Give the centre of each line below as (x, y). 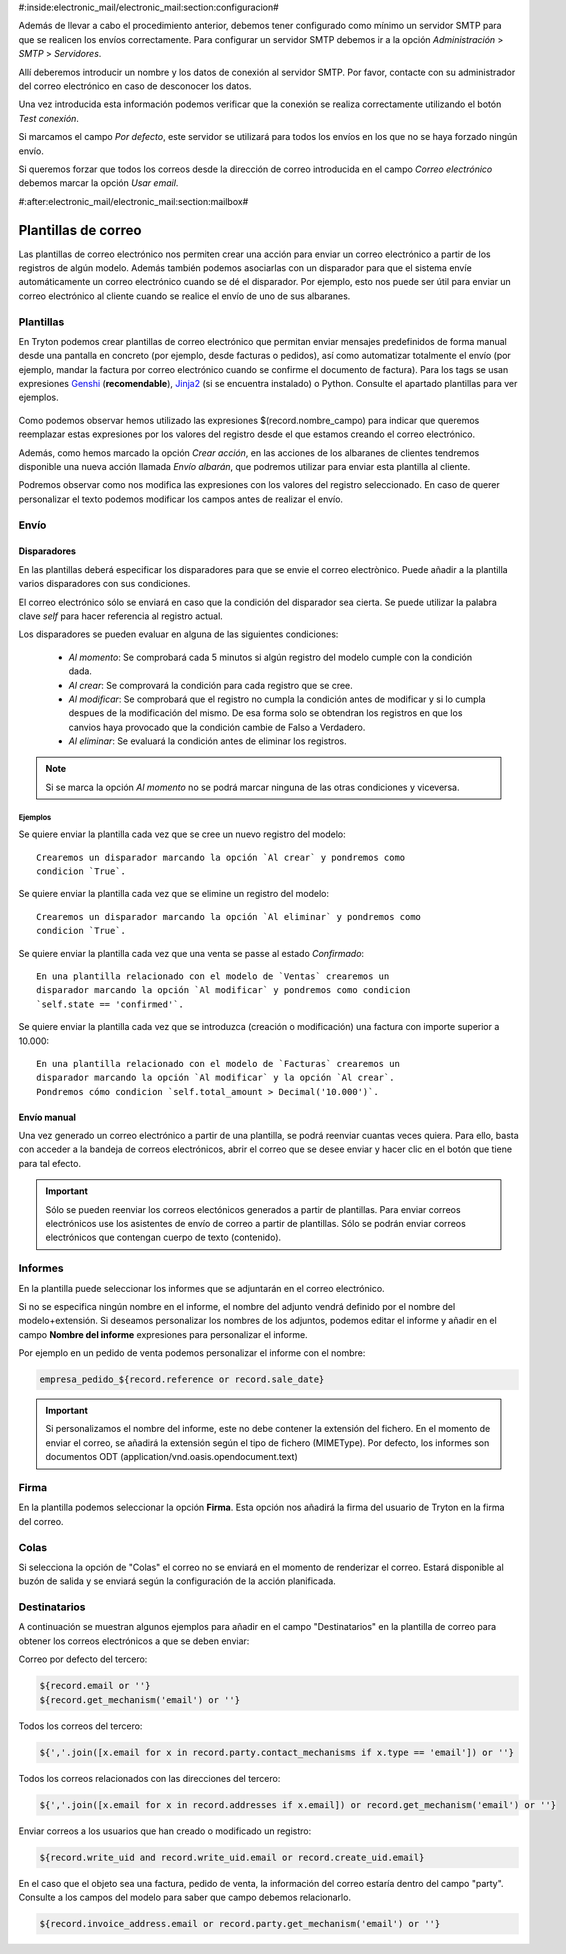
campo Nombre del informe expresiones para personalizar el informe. (163, 1334)
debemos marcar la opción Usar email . (98, 183)
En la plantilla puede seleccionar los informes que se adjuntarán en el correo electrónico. (201, 1288)
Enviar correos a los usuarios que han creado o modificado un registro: (165, 1831)
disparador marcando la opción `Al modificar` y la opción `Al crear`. (215, 1078)
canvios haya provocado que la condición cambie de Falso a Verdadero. (217, 727)
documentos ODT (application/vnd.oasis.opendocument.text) (172, 1457)
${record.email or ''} (95, 1686)
